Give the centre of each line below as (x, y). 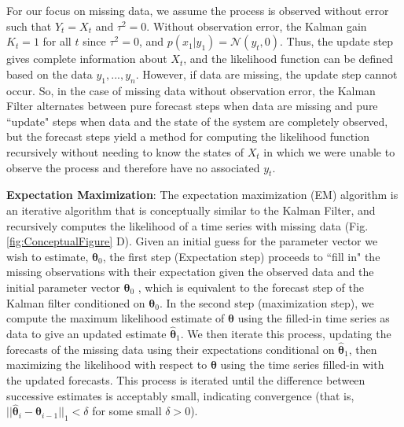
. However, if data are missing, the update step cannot (266, 74)
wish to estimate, (48, 256)
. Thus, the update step (337, 41)
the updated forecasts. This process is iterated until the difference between (186, 379)
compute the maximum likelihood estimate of (116, 318)
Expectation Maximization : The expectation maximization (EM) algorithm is (202, 195)
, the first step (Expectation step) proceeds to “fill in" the (241, 256)
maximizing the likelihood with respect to (107, 364)
